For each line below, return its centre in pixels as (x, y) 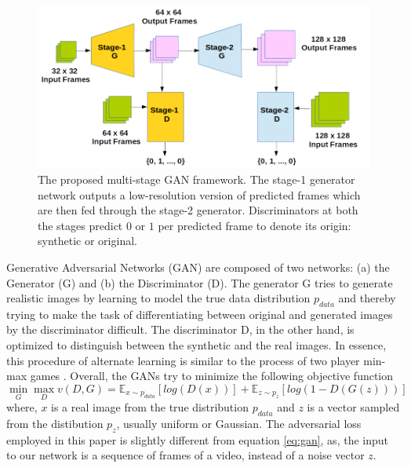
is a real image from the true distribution (150, 407)
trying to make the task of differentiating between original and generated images (200, 314)
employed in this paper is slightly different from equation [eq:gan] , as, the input (197, 439)
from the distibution (55, 423)
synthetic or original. (87, 241)
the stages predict (80, 225)
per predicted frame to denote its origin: (255, 225)
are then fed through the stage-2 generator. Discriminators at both (198, 210)
